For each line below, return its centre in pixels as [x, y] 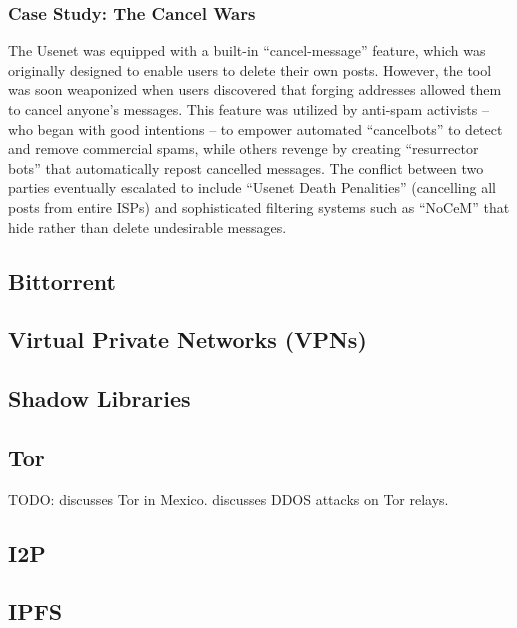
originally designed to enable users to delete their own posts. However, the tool [250, 69]
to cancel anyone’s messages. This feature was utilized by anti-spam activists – [248, 109]
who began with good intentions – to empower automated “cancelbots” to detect [255, 128]
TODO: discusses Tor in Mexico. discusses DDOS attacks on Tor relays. [228, 498]
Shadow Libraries [99, 398]
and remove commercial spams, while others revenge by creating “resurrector [243, 148]
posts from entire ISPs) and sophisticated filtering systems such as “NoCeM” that [259, 206]
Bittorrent [62, 280]
